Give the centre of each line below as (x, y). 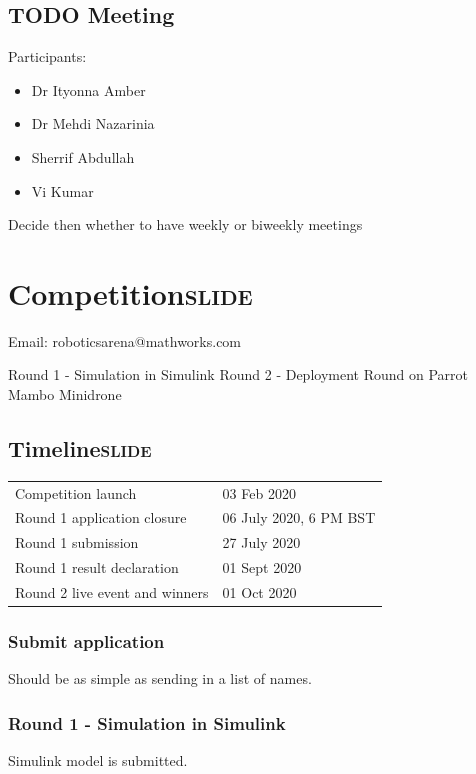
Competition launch (76, 492)
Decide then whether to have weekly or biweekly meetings (185, 224)
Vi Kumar (62, 190)
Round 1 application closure (101, 517)
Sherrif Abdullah (83, 156)
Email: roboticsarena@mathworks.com (125, 340)
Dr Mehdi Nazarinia (93, 123)
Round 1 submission (77, 542)
